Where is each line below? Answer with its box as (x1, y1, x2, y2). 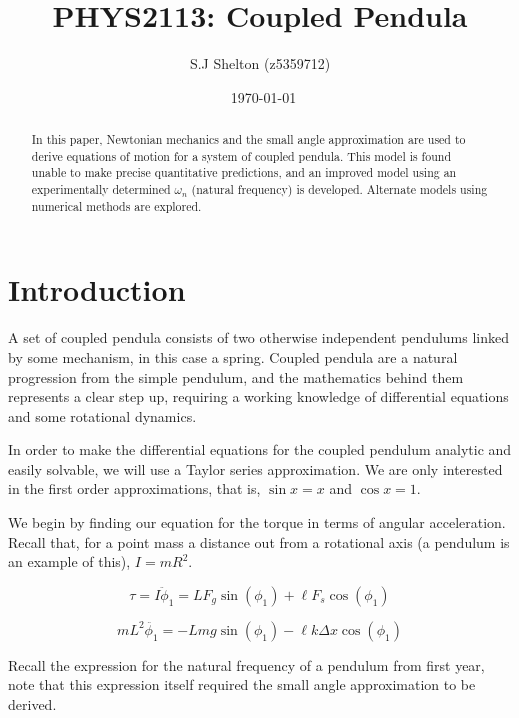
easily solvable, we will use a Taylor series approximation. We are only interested (8, 458, 503, 479)
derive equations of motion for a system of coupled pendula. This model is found (31, 147, 452, 164)
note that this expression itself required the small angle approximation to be (8, 674, 476, 695)
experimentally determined (31, 181, 171, 198)
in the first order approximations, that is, (8, 478, 261, 499)
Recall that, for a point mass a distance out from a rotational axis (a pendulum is (8, 531, 510, 552)
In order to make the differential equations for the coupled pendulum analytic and (8, 439, 512, 460)
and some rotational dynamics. (8, 405, 197, 426)
